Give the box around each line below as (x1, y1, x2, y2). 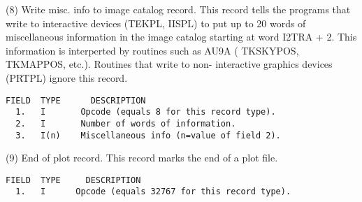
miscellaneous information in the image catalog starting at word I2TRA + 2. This (6, 29, 357, 44)
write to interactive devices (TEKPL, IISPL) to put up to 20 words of (6, 15, 306, 30)
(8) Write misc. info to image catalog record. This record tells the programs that (6, 2, 351, 16)
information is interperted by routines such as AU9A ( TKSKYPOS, (6, 43, 299, 57)
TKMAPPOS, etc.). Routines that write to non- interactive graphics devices (6, 57, 333, 71)
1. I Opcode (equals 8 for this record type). (15, 107, 276, 117)
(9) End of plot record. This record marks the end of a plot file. (6, 150, 278, 165)
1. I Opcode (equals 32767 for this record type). (15, 187, 291, 197)
